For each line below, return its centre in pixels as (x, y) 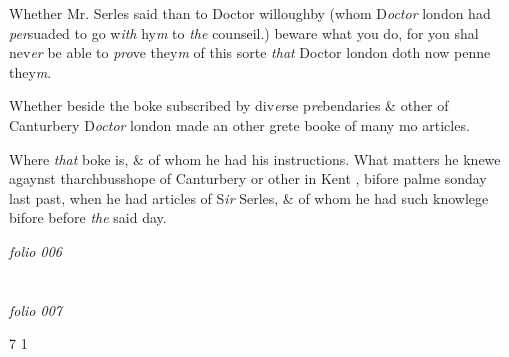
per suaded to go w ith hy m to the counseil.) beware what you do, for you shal (244, 32)
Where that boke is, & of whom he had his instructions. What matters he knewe (255, 158)
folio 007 (35, 309)
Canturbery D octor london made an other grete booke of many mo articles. (239, 124)
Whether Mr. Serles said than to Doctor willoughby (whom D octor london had (250, 13)
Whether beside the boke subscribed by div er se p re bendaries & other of (229, 105)
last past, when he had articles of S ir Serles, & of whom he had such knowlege (249, 197)
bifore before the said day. (88, 217)
